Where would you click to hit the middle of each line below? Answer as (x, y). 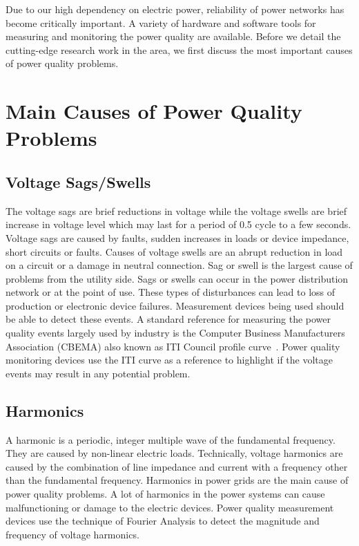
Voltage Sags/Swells (78, 181)
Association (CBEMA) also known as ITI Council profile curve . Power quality (173, 346)
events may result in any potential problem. (98, 373)
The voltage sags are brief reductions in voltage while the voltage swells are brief (176, 210)
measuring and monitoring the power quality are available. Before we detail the (173, 36)
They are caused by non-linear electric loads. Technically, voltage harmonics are (174, 453)
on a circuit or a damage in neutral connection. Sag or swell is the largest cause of (179, 265)
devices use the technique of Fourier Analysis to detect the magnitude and (163, 521)
